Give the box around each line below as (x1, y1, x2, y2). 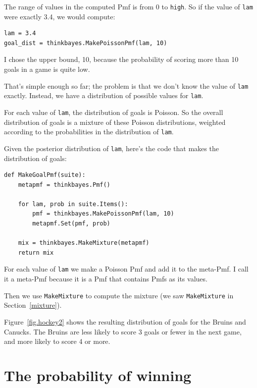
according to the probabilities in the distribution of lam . (4, 126, 174, 137)
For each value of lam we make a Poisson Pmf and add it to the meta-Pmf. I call (4, 264, 249, 274)
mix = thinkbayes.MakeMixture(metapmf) (18, 239, 150, 247)
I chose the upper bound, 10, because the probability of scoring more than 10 (4, 54, 239, 64)
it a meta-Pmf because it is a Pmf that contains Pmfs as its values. (4, 274, 207, 284)
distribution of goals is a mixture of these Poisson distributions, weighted (4, 116, 226, 127)
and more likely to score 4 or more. (4, 336, 110, 346)
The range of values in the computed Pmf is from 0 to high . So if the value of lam (4, 1, 253, 11)
